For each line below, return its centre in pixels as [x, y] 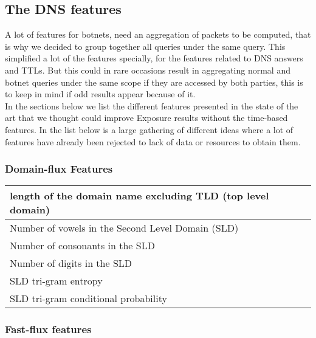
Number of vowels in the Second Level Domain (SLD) [124, 228]
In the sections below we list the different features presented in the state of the [152, 105]
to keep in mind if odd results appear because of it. [100, 94]
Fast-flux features [48, 329]
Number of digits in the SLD [71, 263]
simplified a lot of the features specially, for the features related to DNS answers [154, 58]
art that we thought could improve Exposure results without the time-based [146, 118]
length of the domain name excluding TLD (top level [139, 196]
